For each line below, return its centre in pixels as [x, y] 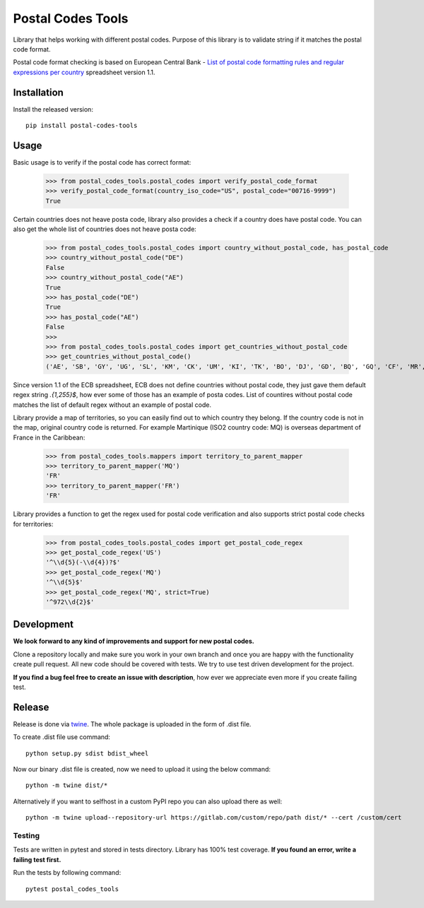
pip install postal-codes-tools [82, 126]
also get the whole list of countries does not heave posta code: [105, 229]
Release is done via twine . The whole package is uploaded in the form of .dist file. [132, 724]
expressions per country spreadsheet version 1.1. [84, 72]
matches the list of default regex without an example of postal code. [112, 405]
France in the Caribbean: [49, 437]
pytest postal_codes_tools [72, 889]
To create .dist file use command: [62, 737]
